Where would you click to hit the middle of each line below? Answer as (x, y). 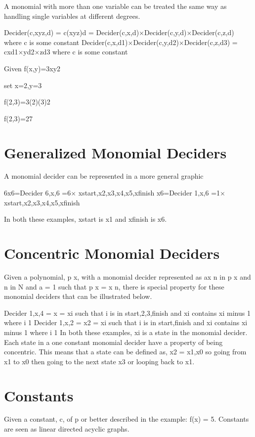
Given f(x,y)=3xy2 (32, 68)
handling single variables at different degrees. (72, 16)
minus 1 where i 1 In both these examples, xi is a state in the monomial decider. (126, 332)
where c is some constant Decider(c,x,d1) (66, 42)
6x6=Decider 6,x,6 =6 (38, 193)
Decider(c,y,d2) (156, 42)
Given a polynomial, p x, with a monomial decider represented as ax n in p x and (127, 276)
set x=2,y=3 (23, 85)
